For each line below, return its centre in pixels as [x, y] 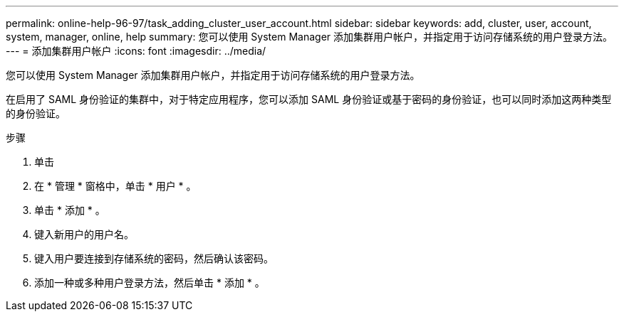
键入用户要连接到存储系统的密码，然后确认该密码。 [154, 258]
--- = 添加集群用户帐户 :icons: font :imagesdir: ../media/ [136, 51]
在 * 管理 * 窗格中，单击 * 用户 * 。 [115, 186]
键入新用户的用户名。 [84, 234]
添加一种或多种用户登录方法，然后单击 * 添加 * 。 [150, 283]
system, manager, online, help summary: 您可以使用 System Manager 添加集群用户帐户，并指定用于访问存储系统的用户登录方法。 [310, 37]
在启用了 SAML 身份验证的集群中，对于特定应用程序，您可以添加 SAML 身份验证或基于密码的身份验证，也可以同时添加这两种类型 [309, 99]
